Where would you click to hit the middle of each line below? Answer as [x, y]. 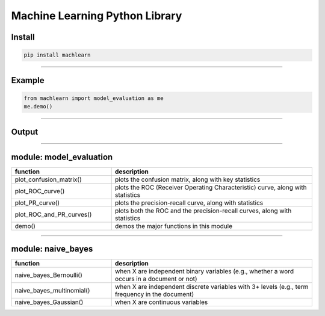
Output [25, 132]
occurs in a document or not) [156, 279]
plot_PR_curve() [37, 203]
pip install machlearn [57, 55]
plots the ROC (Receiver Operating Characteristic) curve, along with [211, 187]
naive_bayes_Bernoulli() [48, 275]
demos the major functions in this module [174, 226]
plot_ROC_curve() [40, 191]
